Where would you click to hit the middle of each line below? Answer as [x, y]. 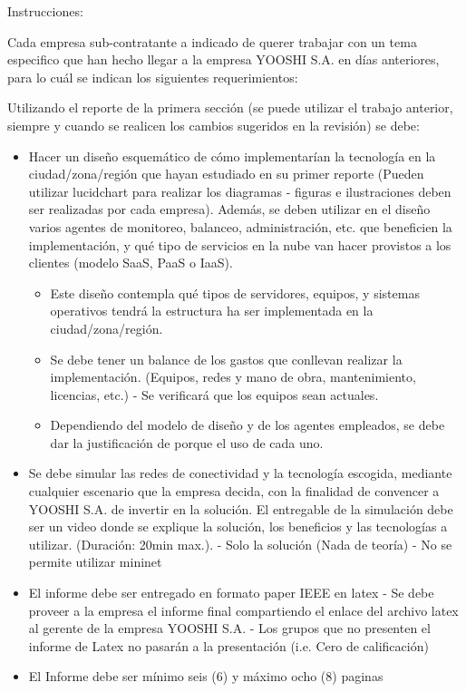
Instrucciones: [45, 11]
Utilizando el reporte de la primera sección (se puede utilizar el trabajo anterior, [230, 107]
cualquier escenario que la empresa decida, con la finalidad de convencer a [234, 491]
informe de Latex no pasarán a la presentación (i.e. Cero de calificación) [228, 645]
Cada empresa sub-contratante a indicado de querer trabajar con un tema [212, 41]
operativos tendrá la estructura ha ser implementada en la [212, 311]
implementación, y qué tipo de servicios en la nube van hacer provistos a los [240, 244]
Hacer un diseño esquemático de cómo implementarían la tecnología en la [232, 156]
